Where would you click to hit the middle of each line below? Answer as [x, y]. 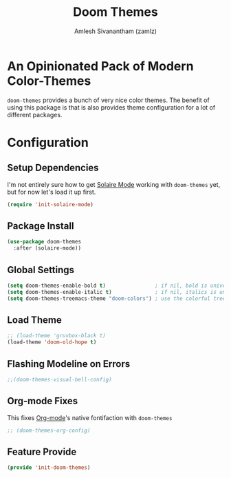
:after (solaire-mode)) [47, 248]
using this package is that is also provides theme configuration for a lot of [111, 107]
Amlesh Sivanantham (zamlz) [115, 31]
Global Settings [41, 270]
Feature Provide [42, 451]
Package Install [41, 226]
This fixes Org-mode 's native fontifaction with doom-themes [90, 417]
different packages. [35, 114]
